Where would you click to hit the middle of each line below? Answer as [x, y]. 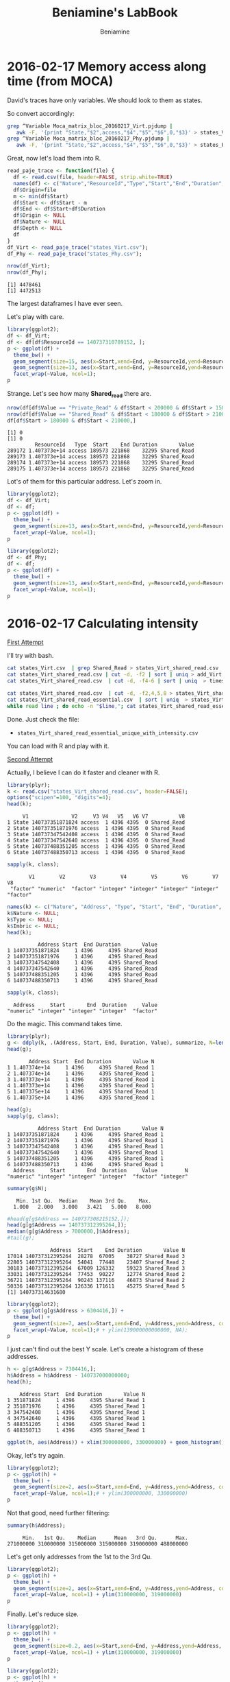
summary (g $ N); [27, 1188]
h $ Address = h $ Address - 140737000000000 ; [68, 1376]
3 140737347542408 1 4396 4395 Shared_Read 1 [86, 1146]
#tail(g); [21, 1238]
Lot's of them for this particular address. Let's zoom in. [85, 482]
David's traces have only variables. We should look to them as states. [105, 100]
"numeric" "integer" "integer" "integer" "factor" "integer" [98, 1176]
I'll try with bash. [30, 656]
